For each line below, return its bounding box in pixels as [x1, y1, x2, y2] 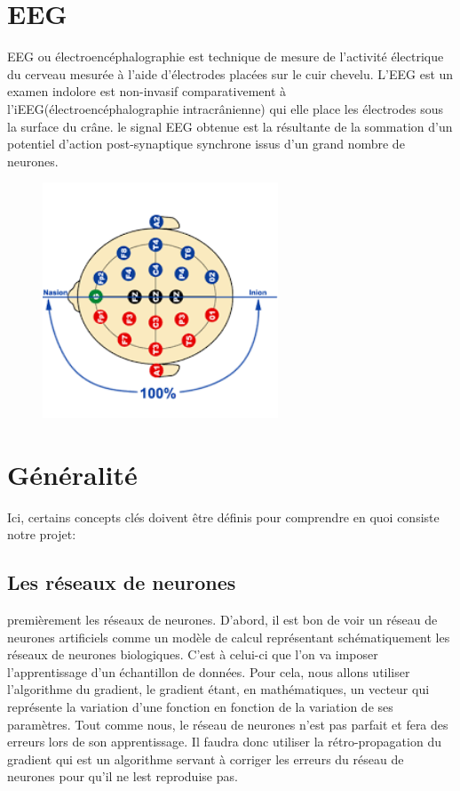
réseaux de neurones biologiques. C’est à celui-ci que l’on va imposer [7, 645, 378, 664]
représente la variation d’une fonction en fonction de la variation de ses [7, 697, 393, 715]
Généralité [7, 456, 138, 492]
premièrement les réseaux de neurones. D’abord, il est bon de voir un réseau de [7, 609, 438, 628]
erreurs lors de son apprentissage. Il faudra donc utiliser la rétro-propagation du [7, 732, 441, 751]
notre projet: [7, 525, 76, 544]
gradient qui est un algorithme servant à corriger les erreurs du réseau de [7, 749, 404, 768]
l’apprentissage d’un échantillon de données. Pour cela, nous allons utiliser [7, 662, 410, 681]
